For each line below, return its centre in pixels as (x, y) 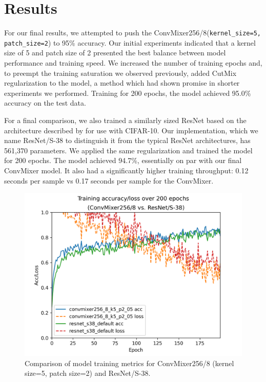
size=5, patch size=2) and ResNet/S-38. (88, 373)
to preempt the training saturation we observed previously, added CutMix (120, 73)
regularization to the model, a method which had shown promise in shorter (122, 83)
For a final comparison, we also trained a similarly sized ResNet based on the (125, 120)
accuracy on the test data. (45, 103)
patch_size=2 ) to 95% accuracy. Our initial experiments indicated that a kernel (130, 42)
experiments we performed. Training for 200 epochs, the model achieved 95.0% (128, 93)
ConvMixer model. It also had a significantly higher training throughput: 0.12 (126, 170)
